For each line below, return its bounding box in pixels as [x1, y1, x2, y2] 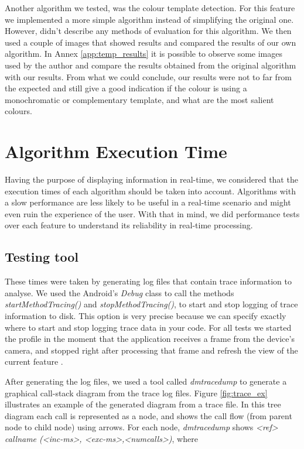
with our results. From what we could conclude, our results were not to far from [5, 70, 292, 83]
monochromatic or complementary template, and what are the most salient [5, 93, 274, 105]
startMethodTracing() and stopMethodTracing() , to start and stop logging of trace [5, 298, 298, 310]
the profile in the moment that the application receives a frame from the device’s [5, 333, 295, 345]
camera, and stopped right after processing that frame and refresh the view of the [5, 344, 298, 356]
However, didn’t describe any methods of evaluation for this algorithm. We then [5, 25, 292, 37]
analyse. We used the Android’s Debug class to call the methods [5, 286, 234, 299]
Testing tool [5, 248, 78, 266]
